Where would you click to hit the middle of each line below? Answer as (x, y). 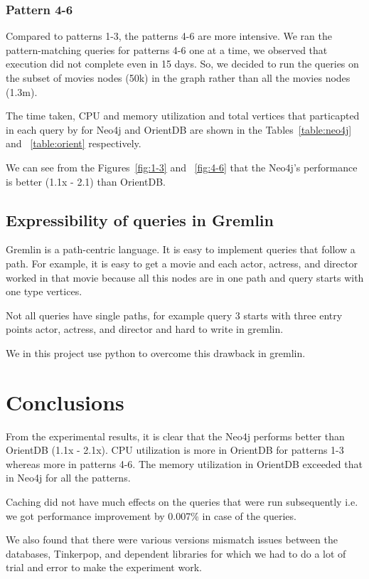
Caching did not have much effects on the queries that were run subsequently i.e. (182, 502)
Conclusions (65, 402)
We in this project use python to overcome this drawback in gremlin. (156, 352)
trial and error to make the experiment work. (104, 567)
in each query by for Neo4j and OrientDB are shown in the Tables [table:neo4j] (179, 129)
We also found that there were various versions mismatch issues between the (172, 540)
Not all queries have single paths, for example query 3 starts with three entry (174, 315)
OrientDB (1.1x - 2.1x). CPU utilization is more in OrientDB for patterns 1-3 (175, 450)
